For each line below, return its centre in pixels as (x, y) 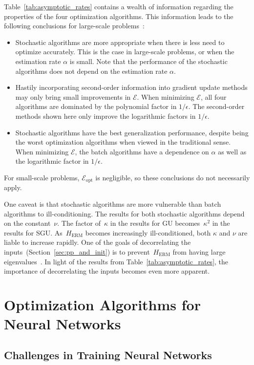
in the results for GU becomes (155, 223)
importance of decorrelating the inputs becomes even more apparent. (107, 271)
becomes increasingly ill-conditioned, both (148, 232)
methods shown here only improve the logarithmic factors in (106, 116)
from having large (199, 251)
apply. (13, 187)
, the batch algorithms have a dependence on (142, 151)
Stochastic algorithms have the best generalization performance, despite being (132, 132)
